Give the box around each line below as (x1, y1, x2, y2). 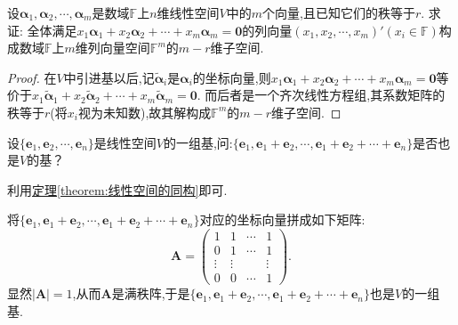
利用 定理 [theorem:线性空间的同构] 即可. (7, 180, 228, 199)
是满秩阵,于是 (111, 284, 190, 303)
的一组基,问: (163, 133, 233, 151)
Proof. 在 (7, 68, 57, 86)
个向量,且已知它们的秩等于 (262, 4, 415, 21)
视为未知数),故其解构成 (77, 102, 212, 121)
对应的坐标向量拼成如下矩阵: (199, 210, 366, 229)
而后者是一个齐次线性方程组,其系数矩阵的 (205, 85, 446, 104)
